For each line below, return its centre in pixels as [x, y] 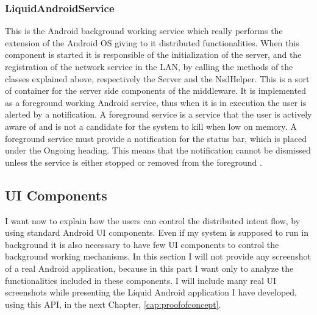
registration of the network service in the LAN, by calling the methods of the [149, 66]
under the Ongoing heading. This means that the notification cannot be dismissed [158, 150]
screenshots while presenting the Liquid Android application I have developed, [151, 292]
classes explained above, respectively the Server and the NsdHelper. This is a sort [157, 78]
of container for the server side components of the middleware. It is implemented [155, 90]
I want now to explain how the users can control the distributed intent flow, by [153, 220]
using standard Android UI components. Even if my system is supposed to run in [157, 232]
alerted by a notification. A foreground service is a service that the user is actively [158, 114]
